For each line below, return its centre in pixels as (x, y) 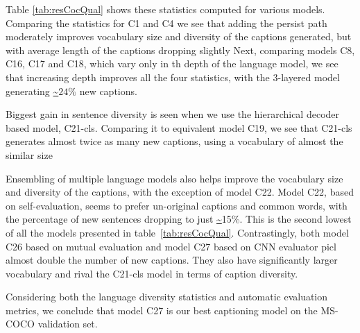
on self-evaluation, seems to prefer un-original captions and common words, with (177, 205)
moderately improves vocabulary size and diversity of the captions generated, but (179, 36)
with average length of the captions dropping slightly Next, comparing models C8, (180, 50)
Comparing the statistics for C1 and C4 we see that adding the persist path (166, 23)
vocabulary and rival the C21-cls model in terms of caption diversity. (152, 273)
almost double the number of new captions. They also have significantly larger (172, 260)
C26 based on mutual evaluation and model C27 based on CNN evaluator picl (171, 246)
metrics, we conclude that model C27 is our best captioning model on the (162, 310)
